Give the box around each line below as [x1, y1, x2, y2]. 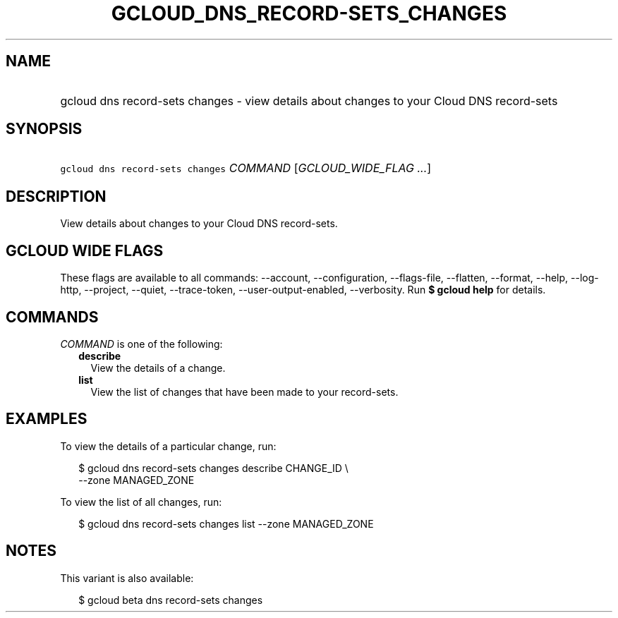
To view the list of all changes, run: [60, 495, 222, 508]
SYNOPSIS [6, 120, 83, 138]
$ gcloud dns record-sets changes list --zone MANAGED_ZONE [78, 517, 374, 530]
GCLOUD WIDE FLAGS [6, 241, 164, 260]
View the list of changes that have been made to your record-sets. [90, 385, 399, 398]
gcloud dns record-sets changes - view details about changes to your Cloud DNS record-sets [60, 93, 558, 108]
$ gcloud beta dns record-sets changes [78, 593, 263, 606]
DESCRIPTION [6, 187, 107, 205]
